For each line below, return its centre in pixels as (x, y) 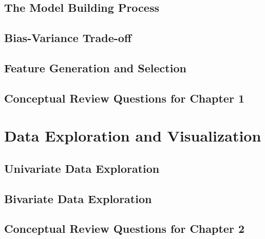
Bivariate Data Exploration (78, 198)
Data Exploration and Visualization (133, 136)
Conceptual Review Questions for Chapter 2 (124, 228)
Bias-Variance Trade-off (68, 38)
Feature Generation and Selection (95, 67)
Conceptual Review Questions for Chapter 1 (124, 98)
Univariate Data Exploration (82, 168)
